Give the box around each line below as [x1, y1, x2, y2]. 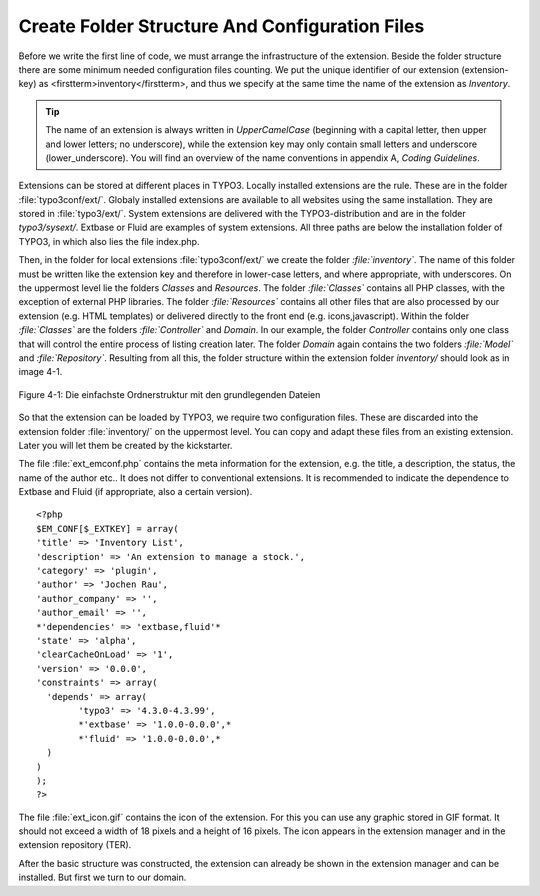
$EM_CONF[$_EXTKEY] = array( [36, 523, 179, 534]
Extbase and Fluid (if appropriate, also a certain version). [18, 486, 253, 498]
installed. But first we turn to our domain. [18, 871, 187, 884]
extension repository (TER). [18, 839, 132, 851]
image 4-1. [18, 366, 63, 378]
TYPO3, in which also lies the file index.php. [18, 235, 200, 247]
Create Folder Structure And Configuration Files [18, 15, 425, 37]
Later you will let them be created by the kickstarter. [18, 439, 233, 451]
